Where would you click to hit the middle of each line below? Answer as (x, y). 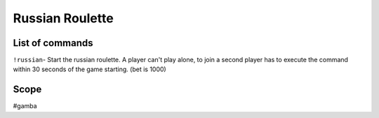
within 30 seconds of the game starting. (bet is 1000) (89, 69)
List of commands (53, 43)
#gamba (25, 106)
